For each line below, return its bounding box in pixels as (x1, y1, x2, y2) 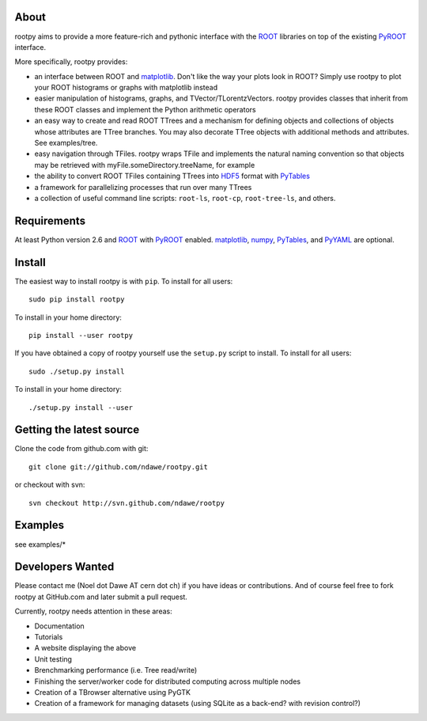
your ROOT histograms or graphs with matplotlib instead (34, 83, 217, 93)
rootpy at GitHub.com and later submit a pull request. (14, 592, 187, 601)
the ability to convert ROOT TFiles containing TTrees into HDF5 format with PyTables (34, 171, 310, 181)
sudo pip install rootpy (28, 295, 125, 304)
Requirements (14, 214, 86, 227)
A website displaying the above (34, 643, 137, 653)
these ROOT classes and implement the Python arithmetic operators (34, 104, 256, 114)
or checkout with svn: (14, 480, 85, 490)
